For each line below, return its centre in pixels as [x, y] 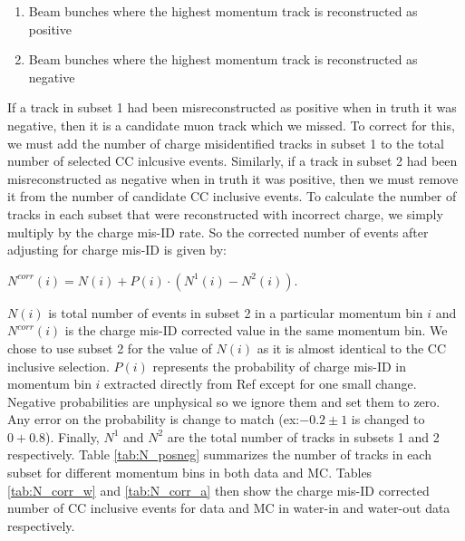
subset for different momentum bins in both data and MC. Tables [190, 473]
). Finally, [73, 436]
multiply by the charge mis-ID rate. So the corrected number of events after [218, 232]
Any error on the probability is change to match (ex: [154, 419]
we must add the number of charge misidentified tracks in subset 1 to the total [226, 143]
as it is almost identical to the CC [352, 348]
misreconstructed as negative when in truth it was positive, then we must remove [233, 178]
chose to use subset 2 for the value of [110, 348]
